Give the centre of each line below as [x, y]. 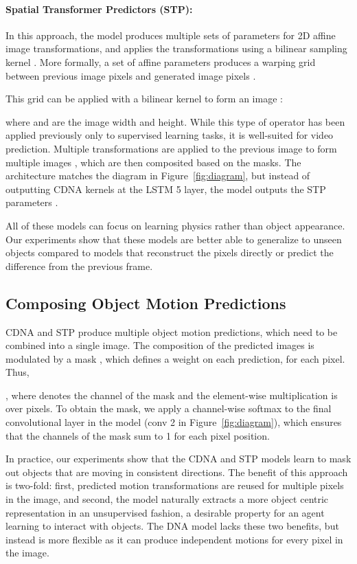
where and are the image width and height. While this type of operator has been [175, 121]
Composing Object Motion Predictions [146, 303]
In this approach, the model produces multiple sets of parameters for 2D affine [171, 35]
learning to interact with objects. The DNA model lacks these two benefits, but [172, 526]
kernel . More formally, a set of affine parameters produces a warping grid [161, 61]
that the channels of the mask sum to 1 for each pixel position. [138, 435]
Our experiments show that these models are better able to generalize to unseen [174, 239]
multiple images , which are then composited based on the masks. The [153, 162]
